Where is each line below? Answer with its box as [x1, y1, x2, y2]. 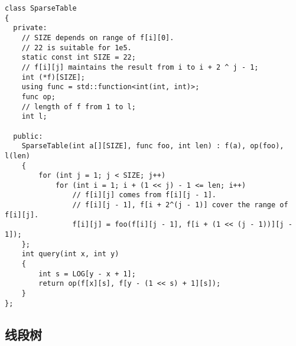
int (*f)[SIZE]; [21, 73, 86, 81]
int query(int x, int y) [21, 250, 119, 259]
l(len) [5, 151, 30, 160]
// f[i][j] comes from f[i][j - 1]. [72, 191, 216, 200]
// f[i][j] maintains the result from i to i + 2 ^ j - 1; [21, 63, 259, 71]
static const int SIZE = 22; [21, 53, 136, 62]
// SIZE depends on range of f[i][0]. [21, 33, 174, 42]
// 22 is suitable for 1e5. [21, 43, 132, 52]
